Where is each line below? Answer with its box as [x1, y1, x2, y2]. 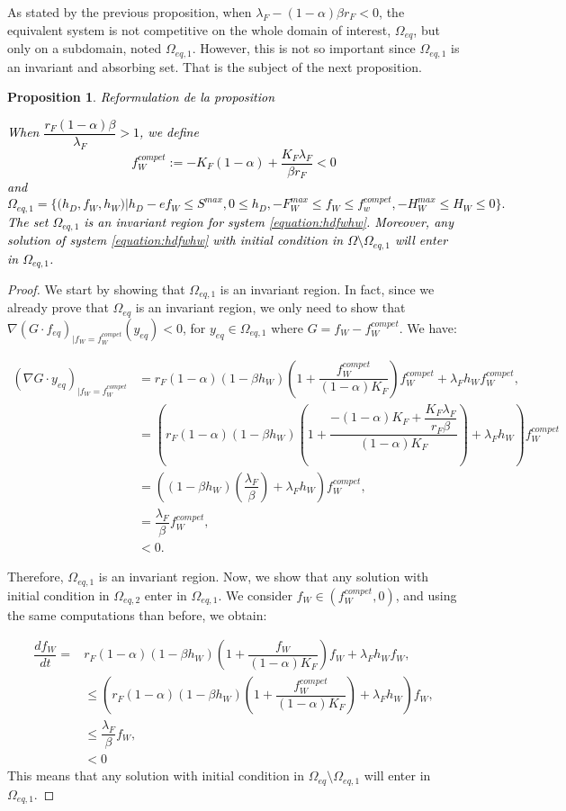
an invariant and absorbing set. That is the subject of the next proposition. [7, 57, 422, 76]
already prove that [7, 298, 109, 317]
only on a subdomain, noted [7, 39, 162, 58]
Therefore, [7, 567, 64, 586]
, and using [395, 585, 457, 604]
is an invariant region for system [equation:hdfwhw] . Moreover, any [84, 212, 454, 230]
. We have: [399, 318, 457, 337]
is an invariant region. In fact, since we [220, 279, 435, 298]
